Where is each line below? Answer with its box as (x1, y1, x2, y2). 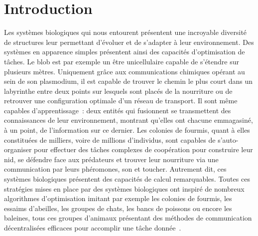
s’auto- (218, 134, 239, 145)
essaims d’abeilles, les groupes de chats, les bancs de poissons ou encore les (4, 203, 232, 213)
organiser (4, 144, 32, 155)
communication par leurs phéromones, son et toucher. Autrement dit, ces (4, 164, 227, 174)
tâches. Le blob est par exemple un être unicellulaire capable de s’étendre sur (4, 56, 239, 66)
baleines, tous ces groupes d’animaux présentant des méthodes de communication (4, 213, 252, 223)
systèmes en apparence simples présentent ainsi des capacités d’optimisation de (4, 46, 245, 57)
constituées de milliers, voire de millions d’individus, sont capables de (4, 134, 216, 145)
